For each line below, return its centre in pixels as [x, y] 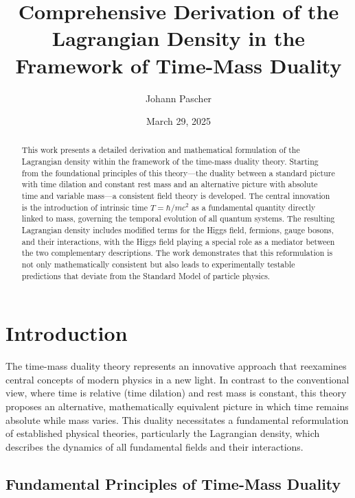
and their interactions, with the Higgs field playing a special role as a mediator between [178, 241]
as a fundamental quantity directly [254, 207]
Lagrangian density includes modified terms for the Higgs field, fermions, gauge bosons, [178, 230]
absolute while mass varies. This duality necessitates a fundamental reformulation [177, 419]
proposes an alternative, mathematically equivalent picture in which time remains [177, 406]
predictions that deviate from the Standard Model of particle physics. [146, 275]
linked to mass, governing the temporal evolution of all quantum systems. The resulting [178, 218]
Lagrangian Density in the [179, 38]
